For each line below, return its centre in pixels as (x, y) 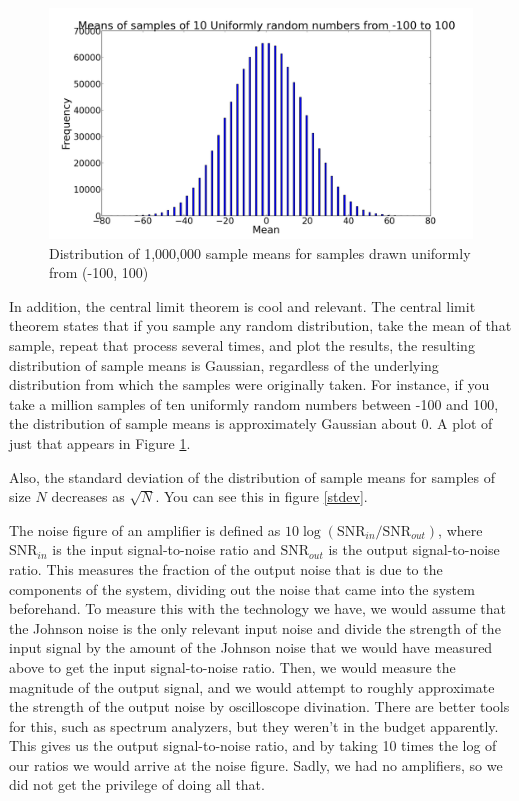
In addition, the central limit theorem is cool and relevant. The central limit (242, 305)
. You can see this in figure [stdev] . (261, 496)
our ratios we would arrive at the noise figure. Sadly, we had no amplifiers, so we (256, 764)
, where (460, 529)
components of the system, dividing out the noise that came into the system (242, 588)
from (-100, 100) (99, 272)
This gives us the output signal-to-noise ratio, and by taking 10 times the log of (253, 745)
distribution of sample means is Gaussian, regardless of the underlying (224, 364)
